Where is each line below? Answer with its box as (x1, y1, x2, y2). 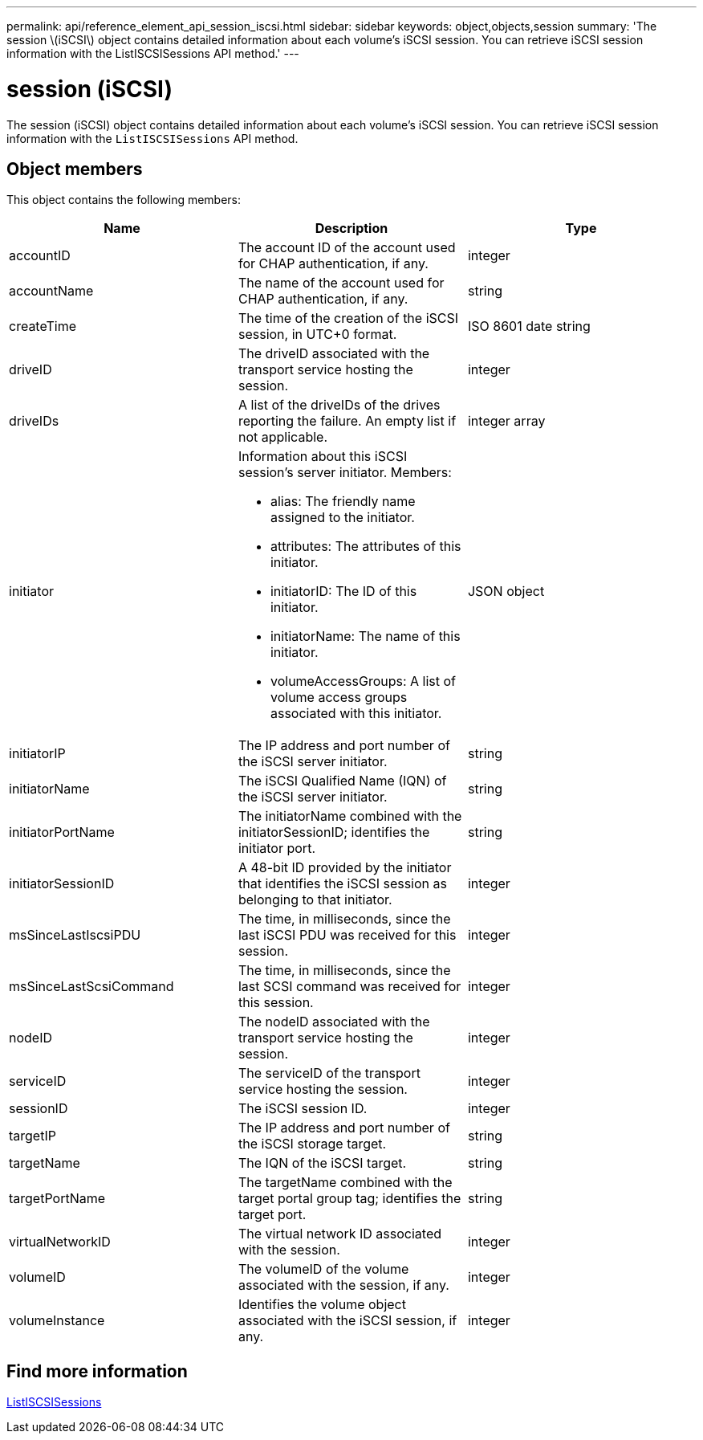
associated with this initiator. (270, 705, 442, 722)
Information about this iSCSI (238, 448, 408, 465)
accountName (9, 283, 94, 300)
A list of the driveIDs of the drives (238, 397, 441, 414)
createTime (9, 318, 77, 335)
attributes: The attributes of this (270, 538, 461, 555)
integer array (467, 413, 546, 430)
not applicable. (238, 429, 327, 446)
